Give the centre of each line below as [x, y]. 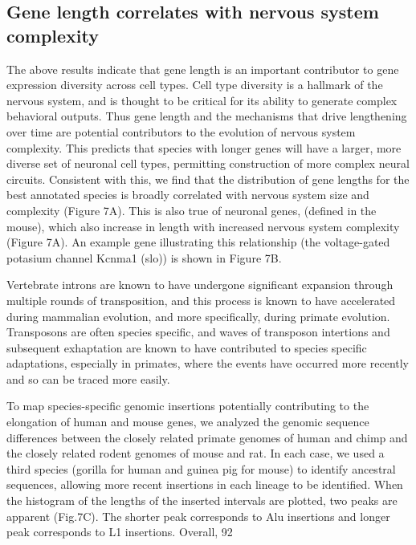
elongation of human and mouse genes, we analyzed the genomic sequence [188, 422]
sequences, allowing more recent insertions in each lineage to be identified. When [205, 484]
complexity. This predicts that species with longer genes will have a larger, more [204, 147]
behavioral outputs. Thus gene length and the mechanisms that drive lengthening [207, 116]
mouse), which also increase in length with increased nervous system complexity [203, 226]
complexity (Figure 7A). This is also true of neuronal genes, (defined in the [192, 210]
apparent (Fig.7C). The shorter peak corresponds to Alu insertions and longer [198, 516]
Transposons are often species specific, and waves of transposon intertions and [198, 332]
